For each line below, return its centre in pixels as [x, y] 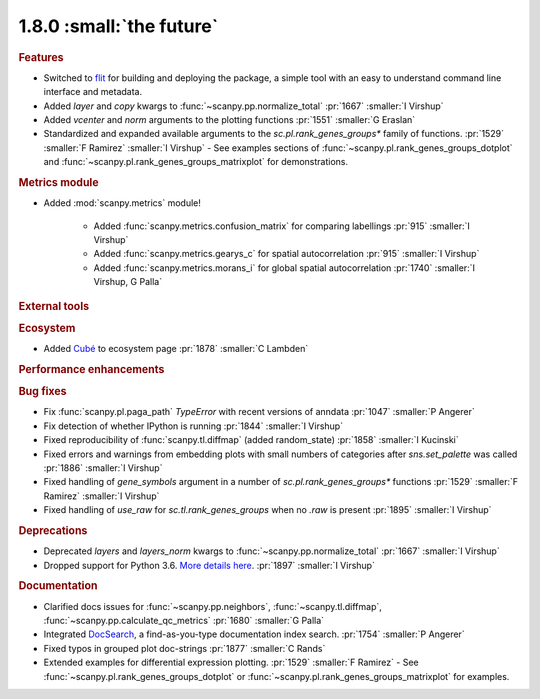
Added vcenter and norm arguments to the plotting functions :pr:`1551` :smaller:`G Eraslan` [229, 119]
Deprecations [53, 530]
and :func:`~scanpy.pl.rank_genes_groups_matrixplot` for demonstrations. [196, 162]
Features [41, 57]
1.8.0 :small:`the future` [118, 26]
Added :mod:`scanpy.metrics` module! [122, 203]
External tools [54, 306]
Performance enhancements [91, 369]
